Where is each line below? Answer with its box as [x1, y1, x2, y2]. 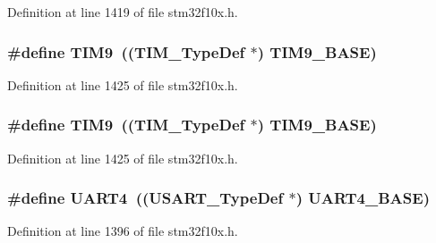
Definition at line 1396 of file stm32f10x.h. [7, 222, 238, 240]
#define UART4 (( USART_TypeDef [7, 187, 284, 209]
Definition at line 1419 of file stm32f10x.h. [7, 3, 238, 21]
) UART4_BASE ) [295, 187, 430, 209]
